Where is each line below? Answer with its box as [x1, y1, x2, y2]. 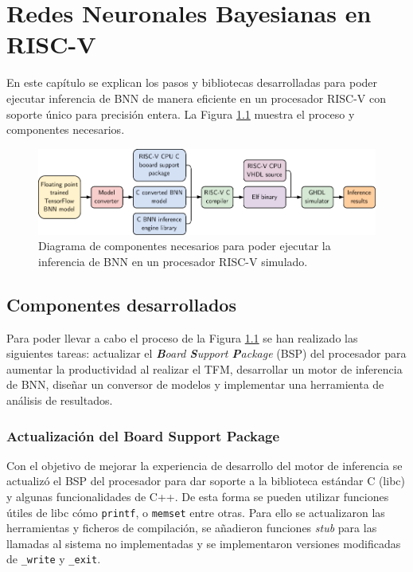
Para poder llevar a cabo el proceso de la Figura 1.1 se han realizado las [6, 329, 358, 346]
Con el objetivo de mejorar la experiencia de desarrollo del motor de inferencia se [6, 456, 403, 473]
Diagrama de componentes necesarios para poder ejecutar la [38, 237, 331, 254]
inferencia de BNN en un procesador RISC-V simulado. [38, 253, 308, 269]
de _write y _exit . [6, 550, 101, 567]
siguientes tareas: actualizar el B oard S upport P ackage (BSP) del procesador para [6, 345, 407, 362]
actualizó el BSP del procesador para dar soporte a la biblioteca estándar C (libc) [6, 472, 405, 489]
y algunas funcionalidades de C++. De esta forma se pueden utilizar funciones [6, 488, 389, 504]
